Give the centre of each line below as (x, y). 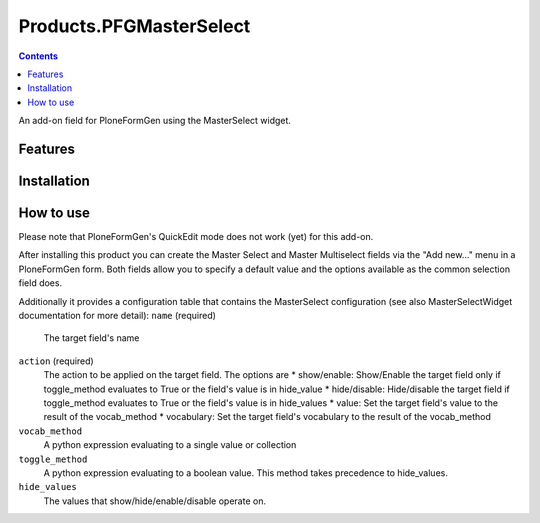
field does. (40, 283)
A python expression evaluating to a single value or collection (170, 445)
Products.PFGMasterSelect (134, 26)
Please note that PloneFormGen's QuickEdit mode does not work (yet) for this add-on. (196, 237)
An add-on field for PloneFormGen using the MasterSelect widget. (155, 121)
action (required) (56, 361)
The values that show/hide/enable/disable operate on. (155, 501)
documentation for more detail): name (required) (117, 315)
